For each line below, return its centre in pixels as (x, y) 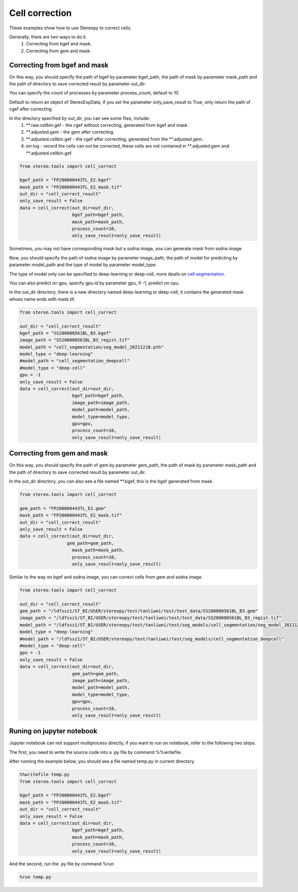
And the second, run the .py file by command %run (62, 864)
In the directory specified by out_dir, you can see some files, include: (79, 118)
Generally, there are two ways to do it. (48, 37)
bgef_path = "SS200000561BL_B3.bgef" (66, 333)
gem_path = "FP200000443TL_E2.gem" (63, 508)
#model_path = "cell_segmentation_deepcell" (75, 361)
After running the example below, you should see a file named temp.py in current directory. (102, 761)
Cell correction (40, 13)
